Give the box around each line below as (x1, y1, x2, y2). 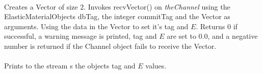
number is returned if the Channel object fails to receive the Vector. (4, 40, 217, 51)
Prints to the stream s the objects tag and (4, 60, 136, 71)
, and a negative (207, 31, 258, 41)
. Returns (196, 21, 225, 31)
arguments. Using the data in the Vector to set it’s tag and (4, 21, 189, 31)
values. (145, 60, 167, 71)
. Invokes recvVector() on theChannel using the (84, 1, 230, 12)
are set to (167, 31, 196, 41)
